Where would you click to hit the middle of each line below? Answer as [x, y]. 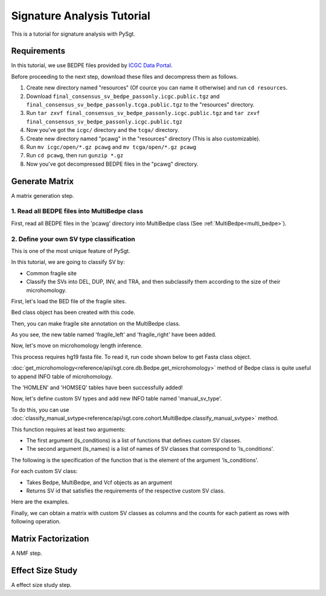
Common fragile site [51, 273]
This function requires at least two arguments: [69, 429]
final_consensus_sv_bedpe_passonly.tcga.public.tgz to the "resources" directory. [140, 105]
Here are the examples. [40, 502]
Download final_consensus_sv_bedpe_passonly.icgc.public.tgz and [123, 96]
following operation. [36, 522]
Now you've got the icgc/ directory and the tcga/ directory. [103, 130]
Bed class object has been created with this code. [73, 312]
